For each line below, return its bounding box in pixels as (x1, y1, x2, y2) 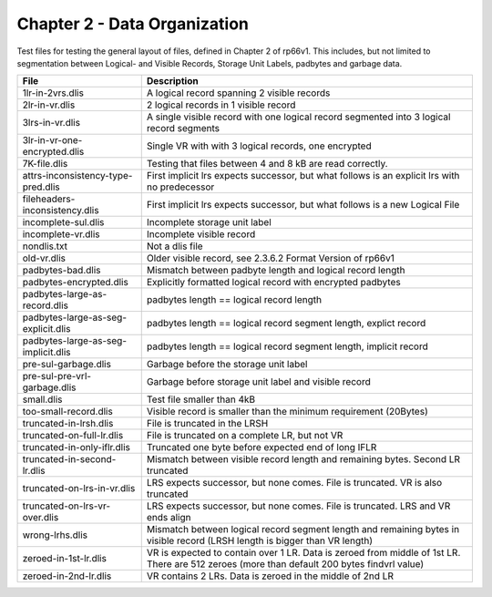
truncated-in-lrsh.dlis (22, 417, 114, 430)
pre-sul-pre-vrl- (22, 370, 91, 383)
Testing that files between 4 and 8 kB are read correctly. (146, 158, 388, 170)
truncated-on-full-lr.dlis (22, 429, 124, 442)
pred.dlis (22, 180, 61, 193)
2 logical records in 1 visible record (146, 98, 296, 111)
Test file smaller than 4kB (146, 393, 256, 406)
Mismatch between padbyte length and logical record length (146, 264, 405, 277)
